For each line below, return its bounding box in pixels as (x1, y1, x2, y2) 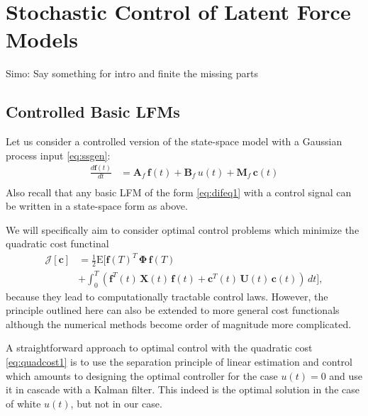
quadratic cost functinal (6, 236, 109, 251)
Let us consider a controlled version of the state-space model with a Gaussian (6, 134, 342, 149)
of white (6, 395, 41, 410)
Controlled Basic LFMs (6, 101, 180, 123)
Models (6, 25, 78, 54)
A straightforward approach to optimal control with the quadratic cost (6, 340, 313, 355)
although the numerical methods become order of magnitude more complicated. (6, 316, 352, 331)
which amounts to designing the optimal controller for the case (6, 368, 278, 383)
